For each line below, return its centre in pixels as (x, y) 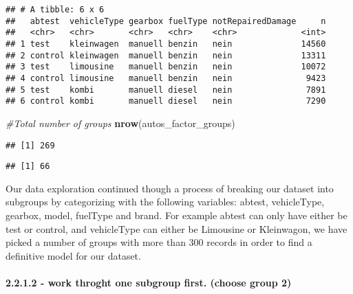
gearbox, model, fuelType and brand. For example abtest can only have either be (176, 215)
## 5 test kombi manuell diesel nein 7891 (166, 90)
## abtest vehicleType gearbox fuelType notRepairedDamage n (166, 21)
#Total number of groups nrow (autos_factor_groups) (120, 123)
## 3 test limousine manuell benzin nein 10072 (166, 67)
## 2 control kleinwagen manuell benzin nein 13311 (166, 55)
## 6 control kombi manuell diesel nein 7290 (166, 101)
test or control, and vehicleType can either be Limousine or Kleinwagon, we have (176, 228)
